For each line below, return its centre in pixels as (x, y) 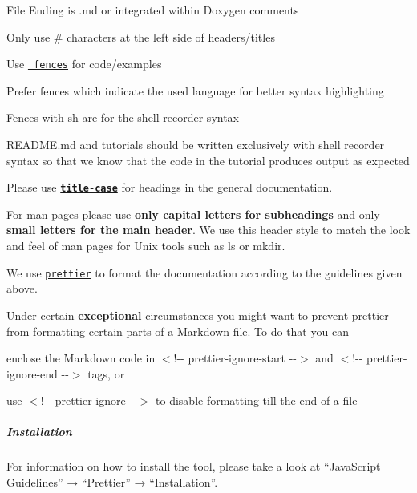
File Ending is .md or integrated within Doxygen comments (153, 10)
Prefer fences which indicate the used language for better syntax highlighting (195, 90)
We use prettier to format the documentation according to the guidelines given (204, 272)
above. (22, 288)
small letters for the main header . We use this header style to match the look (208, 230)
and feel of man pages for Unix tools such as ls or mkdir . (146, 246)
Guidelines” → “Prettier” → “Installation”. (112, 482)
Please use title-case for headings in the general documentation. (170, 187)
